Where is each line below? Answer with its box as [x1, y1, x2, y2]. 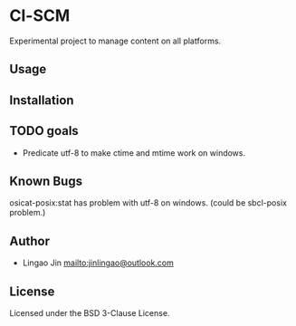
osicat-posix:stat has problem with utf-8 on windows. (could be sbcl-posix [9, 197, 288, 208]
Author [9, 233, 50, 249]
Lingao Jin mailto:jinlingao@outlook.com [22, 257, 175, 268]
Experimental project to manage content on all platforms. [9, 35, 222, 46]
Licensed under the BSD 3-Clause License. [9, 307, 170, 318]
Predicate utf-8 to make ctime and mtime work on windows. [22, 147, 246, 158]
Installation [9, 92, 74, 108]
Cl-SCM [9, 5, 71, 26]
